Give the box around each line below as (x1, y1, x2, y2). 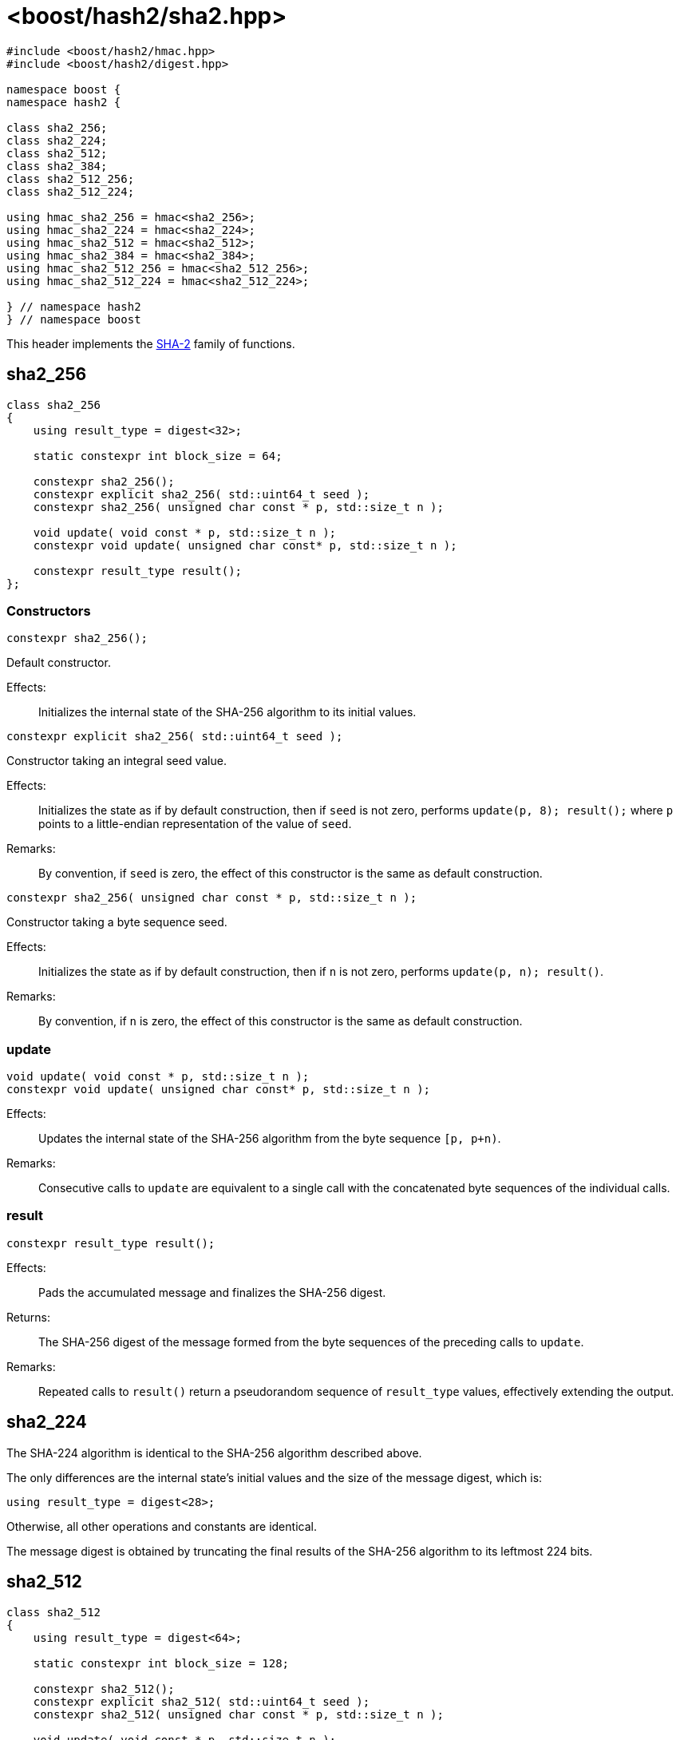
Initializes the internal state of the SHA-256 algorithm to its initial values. (38, 705, 417, 719)
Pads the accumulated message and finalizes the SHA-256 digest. (38, 1285, 386, 1299)
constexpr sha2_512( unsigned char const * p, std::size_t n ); (33, 1707, 444, 1721)
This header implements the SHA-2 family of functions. (6, 336, 295, 351)
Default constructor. (6, 656, 111, 670)
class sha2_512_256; (6, 172, 135, 185)
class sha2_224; (6, 133, 108, 147)
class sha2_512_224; (6, 184, 135, 198)
